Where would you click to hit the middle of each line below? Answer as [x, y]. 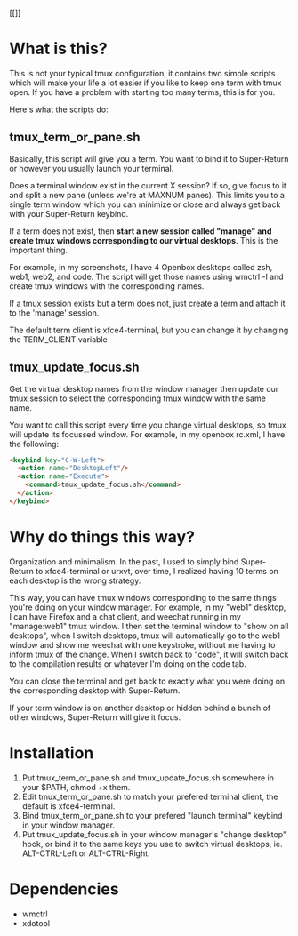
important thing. [39, 250]
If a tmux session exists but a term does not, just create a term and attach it [148, 303]
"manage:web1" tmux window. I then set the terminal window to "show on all [149, 626]
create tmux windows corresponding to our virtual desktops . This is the [144, 240]
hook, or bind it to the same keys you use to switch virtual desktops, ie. [152, 844]
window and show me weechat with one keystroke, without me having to [142, 644]
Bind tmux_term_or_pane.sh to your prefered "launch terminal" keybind [152, 815]
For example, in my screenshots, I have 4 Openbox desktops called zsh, [141, 267]
